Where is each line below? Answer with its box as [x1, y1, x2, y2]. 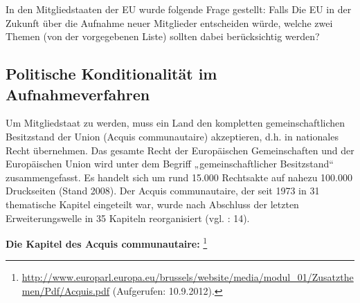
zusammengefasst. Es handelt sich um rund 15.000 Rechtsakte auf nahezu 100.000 [6, 169, 352, 184]
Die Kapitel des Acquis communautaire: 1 [6, 235, 208, 250]
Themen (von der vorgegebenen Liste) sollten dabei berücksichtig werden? [6, 29, 320, 44]
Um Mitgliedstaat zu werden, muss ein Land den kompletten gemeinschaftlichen [6, 116, 345, 130]
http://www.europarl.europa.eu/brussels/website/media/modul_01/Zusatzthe [21, 270, 354, 284]
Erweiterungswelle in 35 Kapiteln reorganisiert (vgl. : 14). [6, 210, 250, 225]
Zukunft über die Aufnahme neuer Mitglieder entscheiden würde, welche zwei [6, 15, 333, 30]
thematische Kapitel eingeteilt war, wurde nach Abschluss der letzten [6, 196, 299, 211]
